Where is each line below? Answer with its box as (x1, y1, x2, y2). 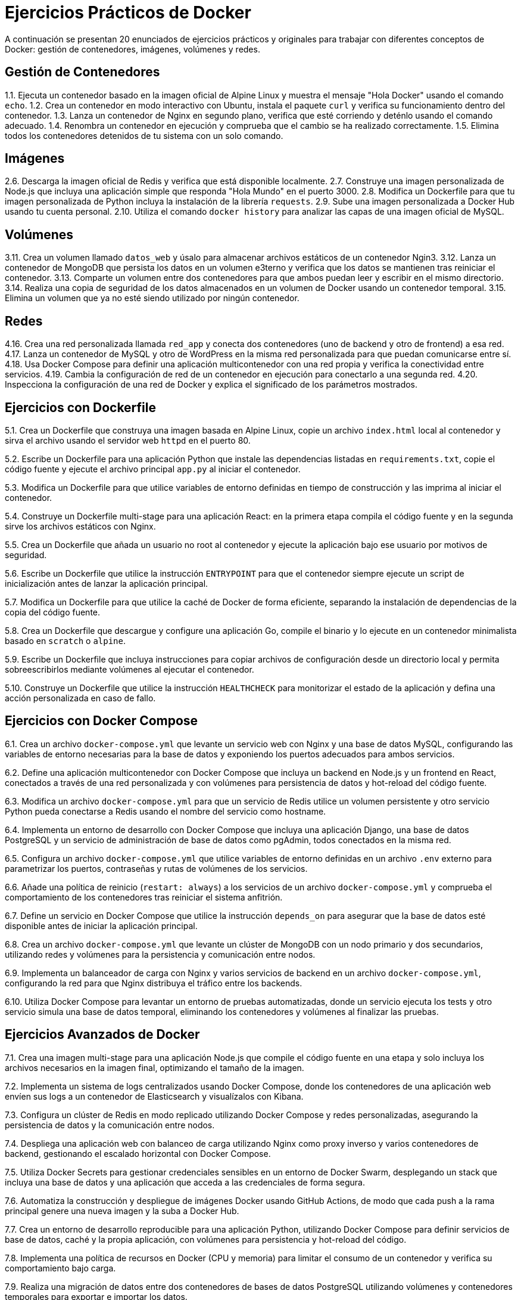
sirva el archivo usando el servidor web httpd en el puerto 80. (5, 435, 251, 445)
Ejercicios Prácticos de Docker (5, 2, 251, 23)
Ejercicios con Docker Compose (5, 713, 198, 729)
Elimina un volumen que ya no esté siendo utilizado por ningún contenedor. (5, 293, 300, 304)
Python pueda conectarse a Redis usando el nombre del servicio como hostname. (5, 806, 326, 816)
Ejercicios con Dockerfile (5, 400, 156, 415)
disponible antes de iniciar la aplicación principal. (5, 920, 198, 931)
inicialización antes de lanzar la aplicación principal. (5, 578, 208, 589)
